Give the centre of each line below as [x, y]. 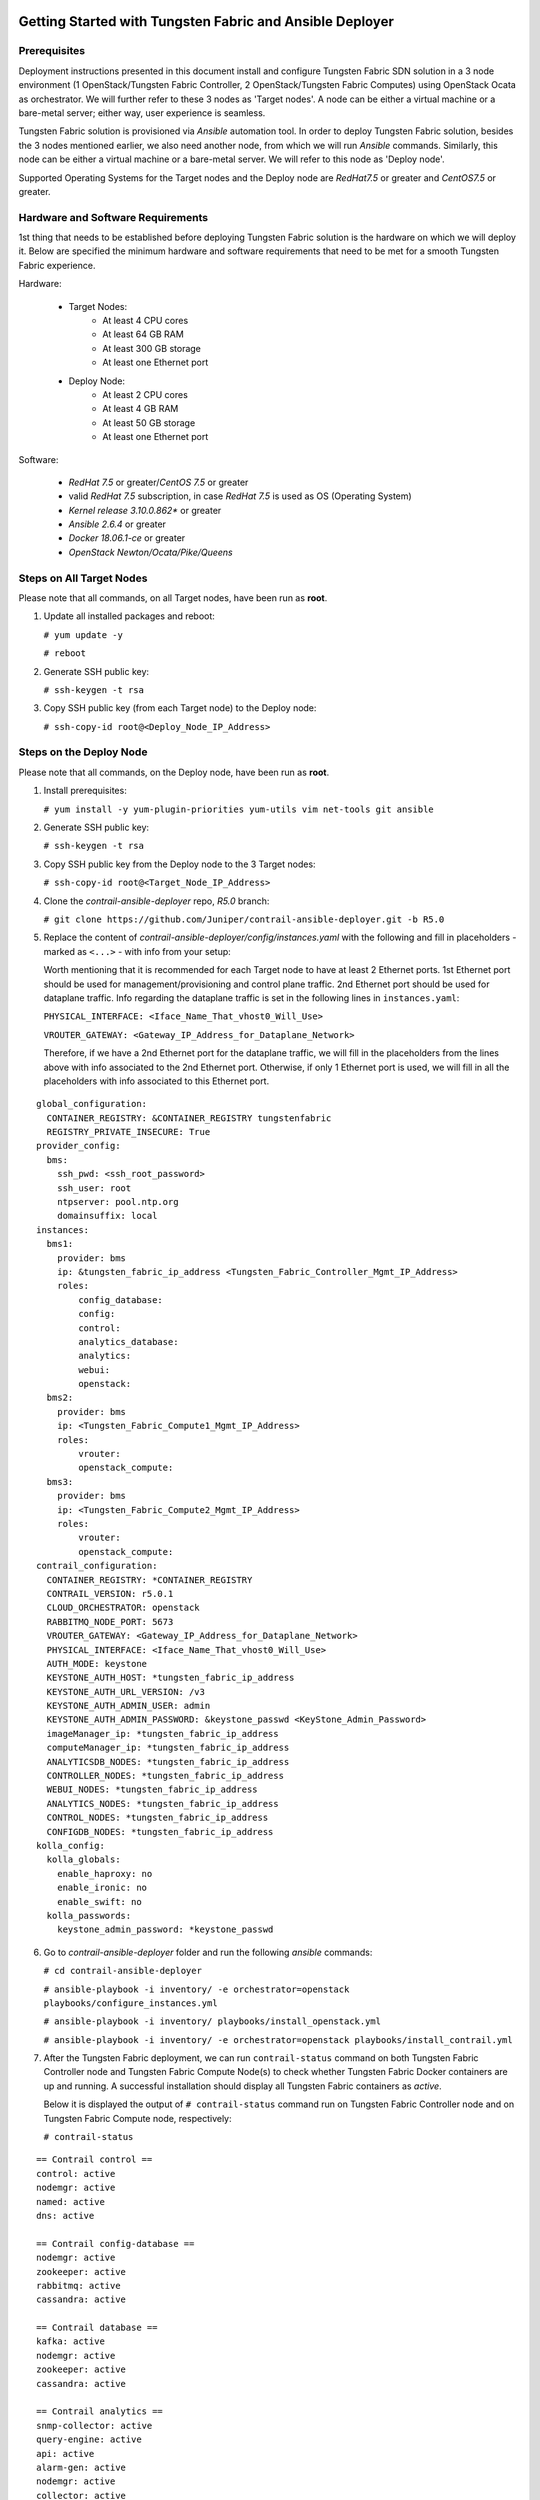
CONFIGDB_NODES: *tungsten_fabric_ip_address [160, 1831]
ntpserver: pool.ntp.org [117, 1202]
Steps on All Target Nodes [83, 578]
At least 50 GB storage [149, 422]
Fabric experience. [57, 265]
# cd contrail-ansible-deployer [122, 1971]
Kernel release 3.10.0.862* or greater [145, 510]
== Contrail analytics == [100, 2411]
